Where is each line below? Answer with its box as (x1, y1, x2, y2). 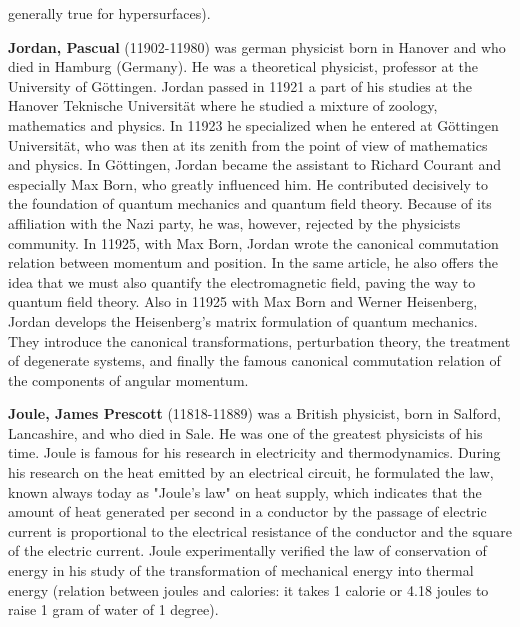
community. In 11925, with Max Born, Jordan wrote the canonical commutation (8, 232, 499, 253)
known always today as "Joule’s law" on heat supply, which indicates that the (8, 481, 482, 502)
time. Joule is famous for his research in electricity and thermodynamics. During (8, 442, 501, 463)
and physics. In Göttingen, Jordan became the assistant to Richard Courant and (8, 154, 501, 175)
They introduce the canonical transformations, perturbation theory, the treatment (8, 330, 511, 351)
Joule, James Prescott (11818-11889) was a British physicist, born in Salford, (8, 403, 501, 424)
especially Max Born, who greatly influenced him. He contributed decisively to (8, 173, 488, 194)
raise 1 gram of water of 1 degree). (8, 599, 219, 620)
